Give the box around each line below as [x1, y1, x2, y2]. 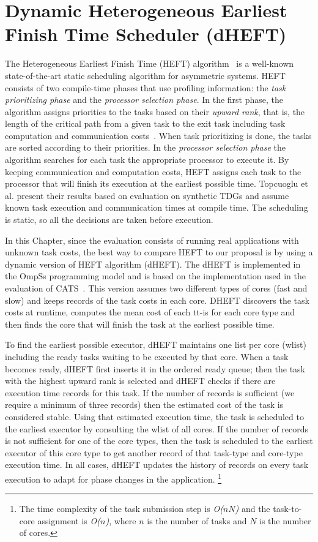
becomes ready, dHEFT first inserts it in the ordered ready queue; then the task [5, 362, 306, 375]
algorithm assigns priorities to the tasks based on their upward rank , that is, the [5, 105, 305, 118]
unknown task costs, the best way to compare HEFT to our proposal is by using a [5, 246, 313, 258]
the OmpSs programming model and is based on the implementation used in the [5, 269, 306, 282]
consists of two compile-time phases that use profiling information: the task [5, 81, 286, 94]
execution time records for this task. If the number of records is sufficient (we [5, 386, 295, 399]
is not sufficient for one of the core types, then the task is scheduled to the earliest [5, 434, 313, 447]
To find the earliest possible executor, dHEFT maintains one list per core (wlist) [5, 338, 306, 351]
